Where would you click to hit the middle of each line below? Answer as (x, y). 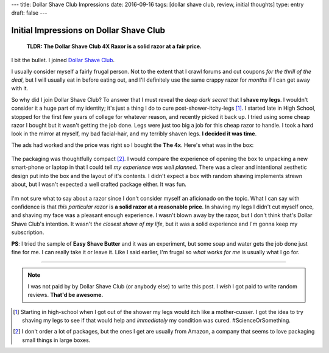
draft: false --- (29, 13)
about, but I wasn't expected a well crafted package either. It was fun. (99, 184)
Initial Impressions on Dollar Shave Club (88, 30)
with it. (20, 88)
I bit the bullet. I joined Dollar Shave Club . (63, 60)
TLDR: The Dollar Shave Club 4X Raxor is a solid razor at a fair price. (114, 46)
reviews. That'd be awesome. (65, 295)
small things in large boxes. (56, 340)
